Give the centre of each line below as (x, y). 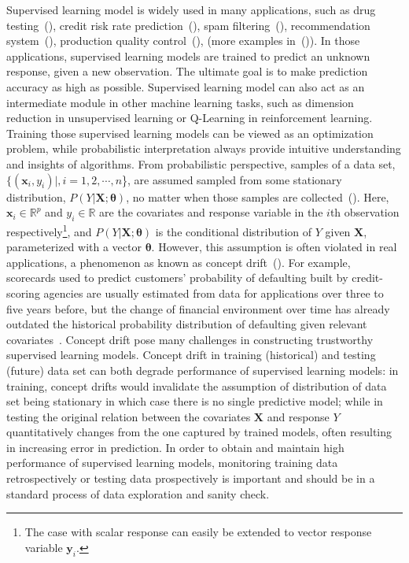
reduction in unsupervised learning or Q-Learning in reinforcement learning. (190, 118)
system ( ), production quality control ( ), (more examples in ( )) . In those (183, 41)
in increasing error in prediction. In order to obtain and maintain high (175, 447)
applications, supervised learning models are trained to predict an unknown (188, 56)
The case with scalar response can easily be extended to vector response (198, 532)
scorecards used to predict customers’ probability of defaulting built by (177, 278)
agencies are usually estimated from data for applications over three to (214, 293)
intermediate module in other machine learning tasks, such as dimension (180, 102)
